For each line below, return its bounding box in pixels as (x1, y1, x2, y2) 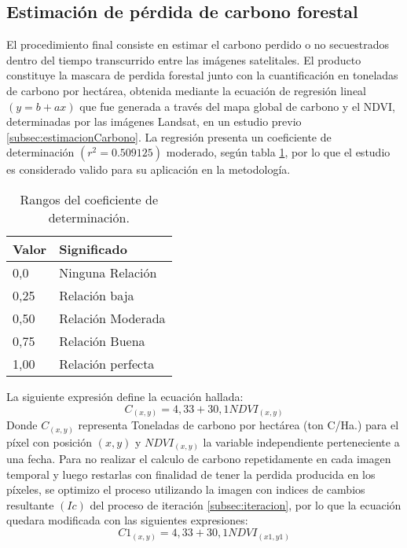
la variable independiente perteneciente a (203, 433, 400, 450)
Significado (59, 239, 127, 258)
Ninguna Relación (59, 263, 157, 281)
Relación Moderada (59, 308, 166, 327)
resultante (6, 496, 54, 513)
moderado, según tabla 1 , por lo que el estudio (166, 144, 390, 160)
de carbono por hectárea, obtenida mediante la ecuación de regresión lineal (6, 82, 366, 98)
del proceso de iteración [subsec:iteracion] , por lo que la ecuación (90, 496, 401, 513)
